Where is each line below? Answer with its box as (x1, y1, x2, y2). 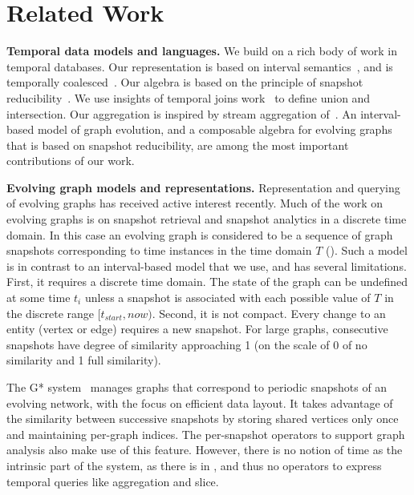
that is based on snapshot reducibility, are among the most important (6, 136, 349, 153)
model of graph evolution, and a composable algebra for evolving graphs (37, 121, 392, 138)
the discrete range (6, 304, 95, 321)
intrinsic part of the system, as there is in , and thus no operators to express (6, 457, 382, 473)
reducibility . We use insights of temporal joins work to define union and (6, 89, 371, 106)
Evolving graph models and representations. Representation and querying (6, 179, 400, 195)
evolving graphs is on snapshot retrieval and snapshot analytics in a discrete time (6, 211, 407, 227)
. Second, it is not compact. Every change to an (152, 304, 386, 321)
